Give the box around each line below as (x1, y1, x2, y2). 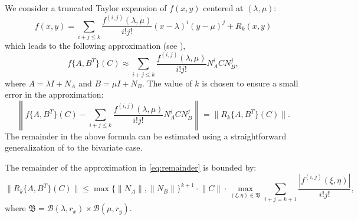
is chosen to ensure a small (202, 76, 298, 89)
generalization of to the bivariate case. (5, 141, 143, 154)
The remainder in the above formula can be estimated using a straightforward (5, 129, 287, 142)
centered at (203, 2, 244, 14)
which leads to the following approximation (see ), (5, 39, 186, 51)
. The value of (142, 76, 192, 89)
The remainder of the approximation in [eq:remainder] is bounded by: (5, 161, 257, 174)
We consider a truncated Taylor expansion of (5, 2, 167, 14)
